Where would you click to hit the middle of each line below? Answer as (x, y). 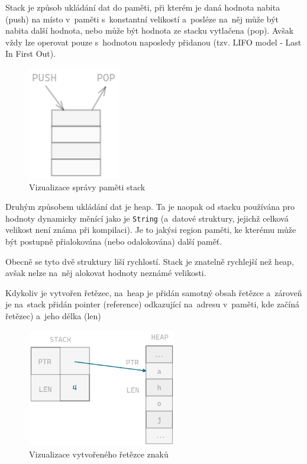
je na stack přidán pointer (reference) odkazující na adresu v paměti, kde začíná (152, 304)
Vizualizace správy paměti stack (87, 186)
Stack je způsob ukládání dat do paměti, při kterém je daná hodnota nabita (143, 7)
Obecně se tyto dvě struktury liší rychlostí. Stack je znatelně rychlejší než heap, (150, 261)
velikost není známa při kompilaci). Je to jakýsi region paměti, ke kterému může (151, 230)
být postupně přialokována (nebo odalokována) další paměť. (114, 241)
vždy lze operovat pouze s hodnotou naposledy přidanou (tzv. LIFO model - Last (153, 42)
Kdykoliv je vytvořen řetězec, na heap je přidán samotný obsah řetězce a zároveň (154, 292)
